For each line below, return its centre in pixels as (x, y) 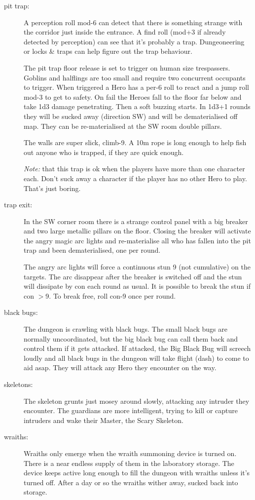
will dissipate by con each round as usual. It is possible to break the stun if (137, 286)
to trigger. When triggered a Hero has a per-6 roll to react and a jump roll (136, 87)
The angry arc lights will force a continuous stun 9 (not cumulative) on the (137, 267)
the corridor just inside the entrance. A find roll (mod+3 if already (125, 32)
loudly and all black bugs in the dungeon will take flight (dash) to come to (136, 358)
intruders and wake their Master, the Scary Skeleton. (104, 420)
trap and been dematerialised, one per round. (92, 250)
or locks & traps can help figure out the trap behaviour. (108, 51)
